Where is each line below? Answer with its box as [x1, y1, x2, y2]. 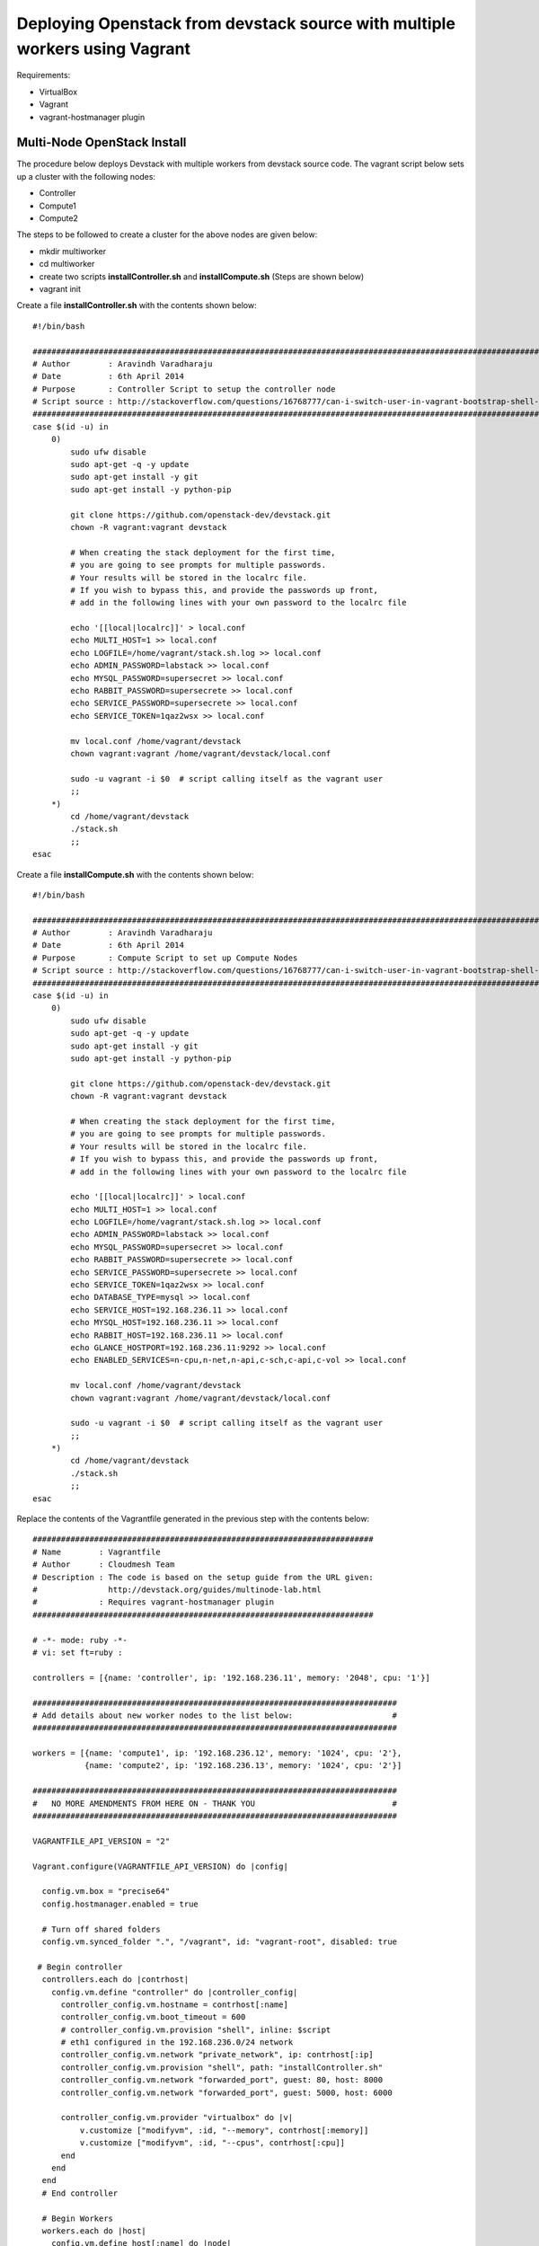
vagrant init [39, 283, 81, 294]
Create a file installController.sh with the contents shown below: [16, 300, 257, 311]
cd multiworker [39, 259, 95, 270]
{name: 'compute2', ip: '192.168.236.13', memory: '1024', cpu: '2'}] [84, 1761, 402, 1771]
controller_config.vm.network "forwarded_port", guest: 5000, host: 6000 [60, 2087, 393, 2098]
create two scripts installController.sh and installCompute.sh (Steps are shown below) [39, 270, 365, 282]
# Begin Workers [41, 2213, 114, 2224]
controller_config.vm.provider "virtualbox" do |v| [60, 2112, 294, 2123]
